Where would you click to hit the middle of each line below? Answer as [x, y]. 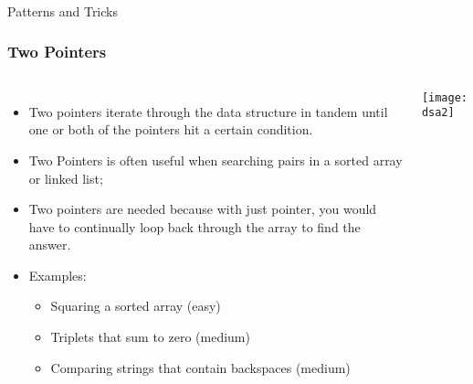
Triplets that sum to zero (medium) [150, 337]
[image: [444, 97]
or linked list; [66, 178]
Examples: [58, 275]
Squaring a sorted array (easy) [136, 306]
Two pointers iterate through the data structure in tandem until [208, 111]
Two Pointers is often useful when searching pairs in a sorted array [215, 160]
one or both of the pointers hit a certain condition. [171, 129]
